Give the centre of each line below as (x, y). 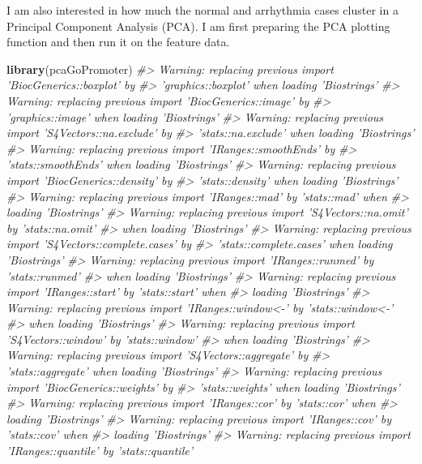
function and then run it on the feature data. (118, 42)
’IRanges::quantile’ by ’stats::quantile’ (100, 451)
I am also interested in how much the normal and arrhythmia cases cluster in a (202, 10)
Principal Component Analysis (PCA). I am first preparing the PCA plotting (198, 26)
